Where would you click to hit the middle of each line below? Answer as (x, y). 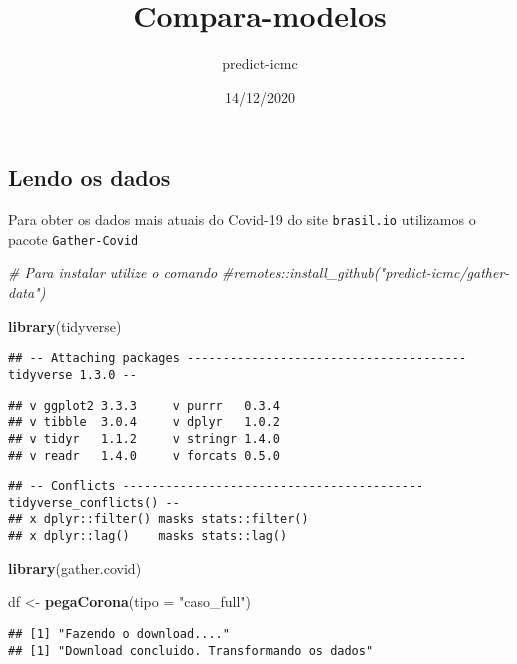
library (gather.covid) (75, 567)
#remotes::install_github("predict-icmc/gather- (365, 272)
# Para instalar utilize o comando (113, 272)
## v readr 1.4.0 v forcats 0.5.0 (144, 455)
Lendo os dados (89, 177)
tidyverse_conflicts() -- (94, 502)
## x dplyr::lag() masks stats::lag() (148, 536)
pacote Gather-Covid (73, 238)
